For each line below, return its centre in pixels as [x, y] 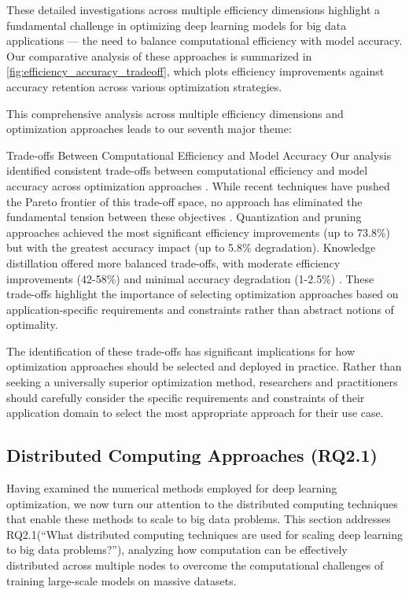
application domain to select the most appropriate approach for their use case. [195, 413]
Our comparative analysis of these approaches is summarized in [159, 55]
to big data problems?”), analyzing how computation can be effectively [177, 550]
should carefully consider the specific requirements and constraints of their [186, 397]
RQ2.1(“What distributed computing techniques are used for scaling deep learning [204, 534]
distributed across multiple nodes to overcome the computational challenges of [195, 565]
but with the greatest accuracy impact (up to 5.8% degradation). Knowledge [191, 247]
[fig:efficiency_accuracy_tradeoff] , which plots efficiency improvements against [195, 71]
